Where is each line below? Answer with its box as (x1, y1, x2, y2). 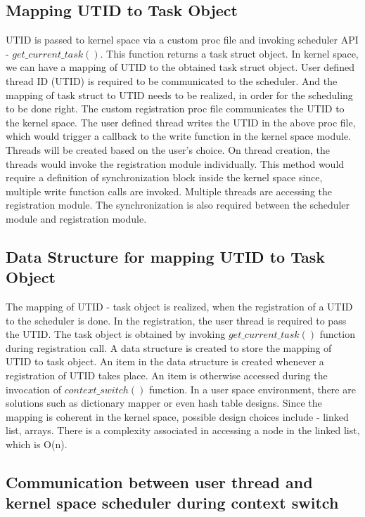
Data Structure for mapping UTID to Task (6, 245, 325, 267)
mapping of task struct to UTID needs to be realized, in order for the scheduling (6, 87, 353, 102)
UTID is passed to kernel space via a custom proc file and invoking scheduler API (6, 32, 359, 47)
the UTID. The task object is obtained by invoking (6, 327, 226, 341)
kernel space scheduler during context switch (6, 492, 339, 513)
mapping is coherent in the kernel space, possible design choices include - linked (6, 409, 349, 424)
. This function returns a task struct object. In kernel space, (100, 46, 359, 60)
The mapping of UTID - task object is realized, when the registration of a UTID (6, 299, 353, 314)
